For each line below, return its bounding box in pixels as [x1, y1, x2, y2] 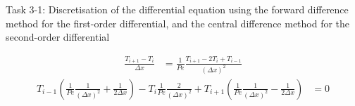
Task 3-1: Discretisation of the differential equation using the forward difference [6, 2, 349, 16]
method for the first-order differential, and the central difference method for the [6, 15, 350, 30]
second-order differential [6, 29, 110, 44]
